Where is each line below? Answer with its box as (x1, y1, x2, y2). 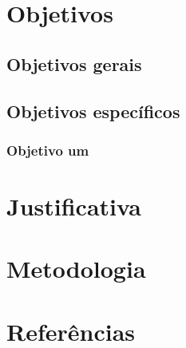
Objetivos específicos (6, 98, 180, 123)
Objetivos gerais (6, 51, 142, 76)
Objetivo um (6, 140, 89, 160)
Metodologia (6, 252, 146, 285)
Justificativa (6, 189, 141, 222)
